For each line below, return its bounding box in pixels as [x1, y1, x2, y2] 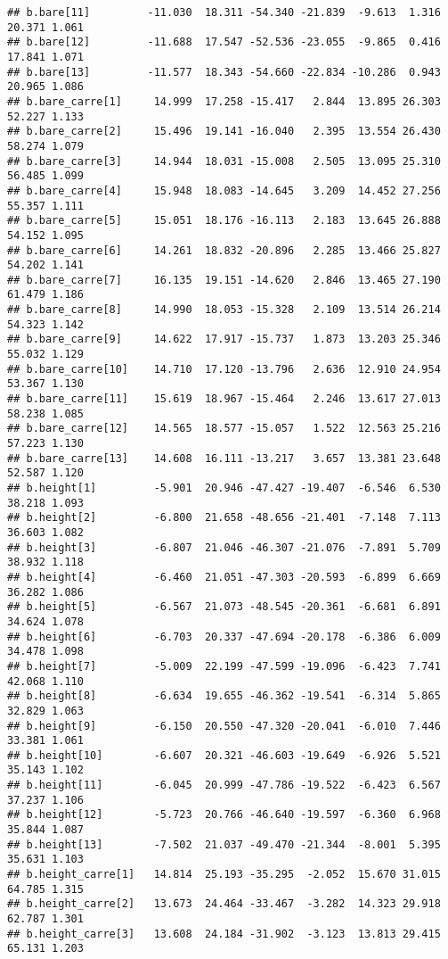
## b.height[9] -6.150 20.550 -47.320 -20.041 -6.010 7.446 [7, 719, 441, 732]
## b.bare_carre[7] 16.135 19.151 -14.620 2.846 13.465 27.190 [7, 273, 441, 286]
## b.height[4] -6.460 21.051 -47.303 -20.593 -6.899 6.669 [7, 570, 441, 583]
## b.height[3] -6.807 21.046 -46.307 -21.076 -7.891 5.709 [7, 541, 441, 554]
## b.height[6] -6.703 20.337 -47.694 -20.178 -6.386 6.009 [7, 630, 441, 643]
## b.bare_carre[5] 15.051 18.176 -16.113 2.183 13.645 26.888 [7, 214, 441, 227]
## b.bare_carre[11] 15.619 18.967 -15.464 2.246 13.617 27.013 [7, 393, 441, 406]
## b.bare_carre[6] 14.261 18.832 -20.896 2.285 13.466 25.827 [7, 244, 441, 257]
